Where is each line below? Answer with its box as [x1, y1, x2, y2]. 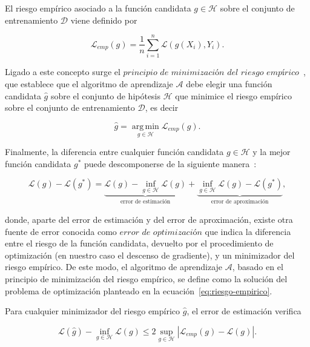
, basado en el [232, 260, 283, 273]
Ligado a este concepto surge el [5, 65, 120, 78]
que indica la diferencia [205, 225, 291, 237]
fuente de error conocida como [5, 225, 117, 237]
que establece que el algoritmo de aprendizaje [5, 77, 173, 90]
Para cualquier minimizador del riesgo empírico [5, 305, 180, 317]
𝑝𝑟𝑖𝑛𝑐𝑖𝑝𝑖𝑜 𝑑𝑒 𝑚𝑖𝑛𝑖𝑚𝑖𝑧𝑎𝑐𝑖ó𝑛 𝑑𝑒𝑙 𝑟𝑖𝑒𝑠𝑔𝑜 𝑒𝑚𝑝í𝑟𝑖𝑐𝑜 [123, 68, 299, 78]
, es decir [145, 101, 179, 114]
